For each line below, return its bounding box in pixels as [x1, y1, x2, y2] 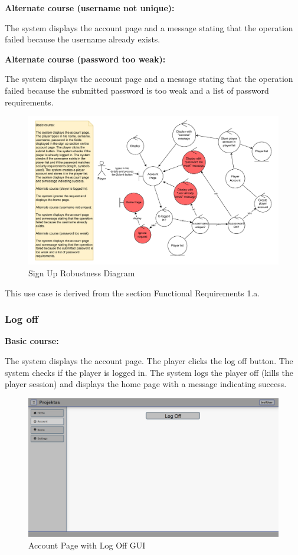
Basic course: [5, 335, 59, 347]
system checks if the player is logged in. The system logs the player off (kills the [5, 366, 294, 378]
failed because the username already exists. [5, 33, 161, 45]
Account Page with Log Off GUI [28, 539, 146, 551]
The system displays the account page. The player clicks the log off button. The [5, 354, 293, 366]
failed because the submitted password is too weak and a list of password [5, 84, 269, 96]
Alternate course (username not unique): [5, 2, 175, 14]
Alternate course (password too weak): [5, 52, 166, 65]
